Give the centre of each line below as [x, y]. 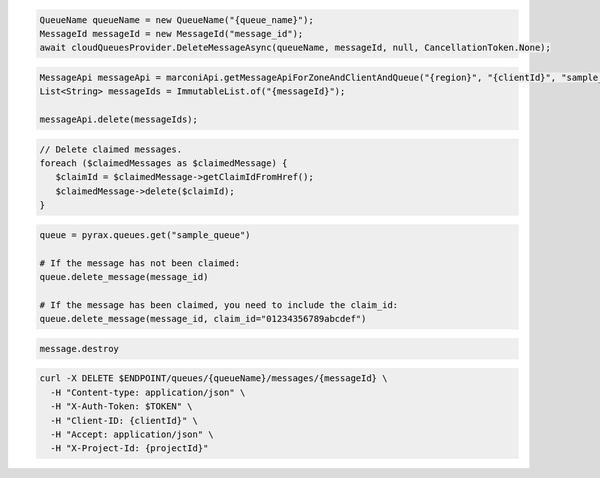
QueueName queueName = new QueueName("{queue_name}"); [176, 19]
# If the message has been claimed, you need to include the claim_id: [219, 304]
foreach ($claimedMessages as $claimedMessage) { [163, 163]
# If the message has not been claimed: [139, 263]
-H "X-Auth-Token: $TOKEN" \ [122, 406]
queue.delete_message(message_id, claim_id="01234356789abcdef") [203, 319]
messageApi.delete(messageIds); [119, 119]
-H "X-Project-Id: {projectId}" [129, 448]
